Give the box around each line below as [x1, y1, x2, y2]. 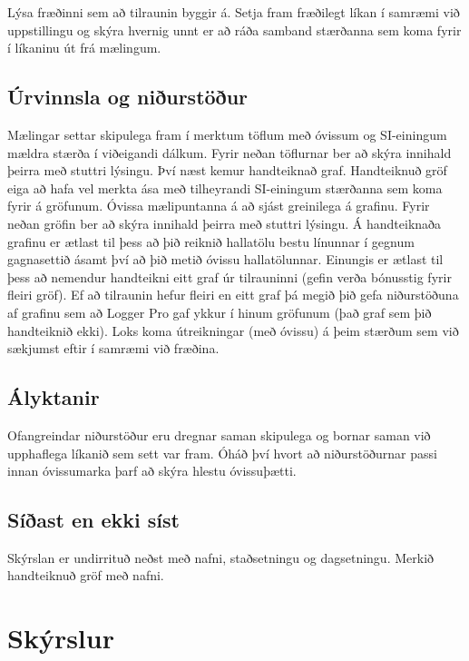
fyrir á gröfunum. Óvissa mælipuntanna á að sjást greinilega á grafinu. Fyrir [7, 196, 430, 215]
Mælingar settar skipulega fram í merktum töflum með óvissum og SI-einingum [7, 124, 447, 143]
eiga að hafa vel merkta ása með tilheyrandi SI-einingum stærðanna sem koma [7, 178, 443, 197]
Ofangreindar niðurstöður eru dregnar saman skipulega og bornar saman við [7, 425, 431, 444]
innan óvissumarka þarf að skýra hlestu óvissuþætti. [7, 461, 297, 480]
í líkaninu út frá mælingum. [7, 38, 161, 57]
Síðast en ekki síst [7, 506, 180, 534]
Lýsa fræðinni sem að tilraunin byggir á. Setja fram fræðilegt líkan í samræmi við [7, 3, 460, 21]
